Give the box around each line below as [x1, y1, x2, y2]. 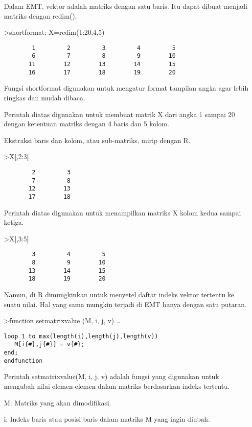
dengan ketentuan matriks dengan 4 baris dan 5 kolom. [4, 119, 169, 129]
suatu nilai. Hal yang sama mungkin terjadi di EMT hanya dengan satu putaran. [4, 299, 247, 309]
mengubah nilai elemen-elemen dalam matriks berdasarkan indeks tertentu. [4, 381, 230, 391]
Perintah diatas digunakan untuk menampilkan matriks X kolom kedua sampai [4, 207, 241, 217]
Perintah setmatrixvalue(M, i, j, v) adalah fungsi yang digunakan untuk [4, 371, 219, 381]
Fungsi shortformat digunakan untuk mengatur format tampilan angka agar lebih [4, 83, 249, 93]
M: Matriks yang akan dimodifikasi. [4, 397, 111, 407]
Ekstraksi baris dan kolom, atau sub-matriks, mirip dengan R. [4, 135, 190, 145]
